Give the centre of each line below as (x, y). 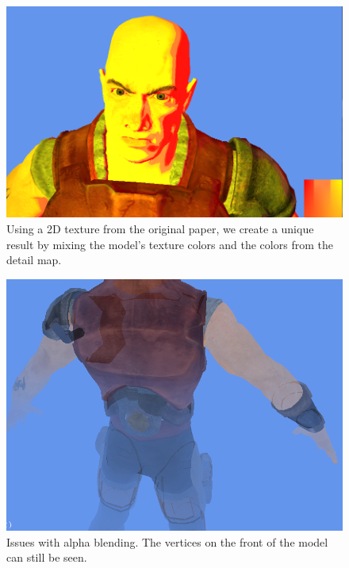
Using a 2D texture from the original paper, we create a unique (160, 229)
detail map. (34, 260)
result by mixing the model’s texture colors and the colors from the (170, 244)
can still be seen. (47, 557)
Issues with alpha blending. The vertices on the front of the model (167, 541)
